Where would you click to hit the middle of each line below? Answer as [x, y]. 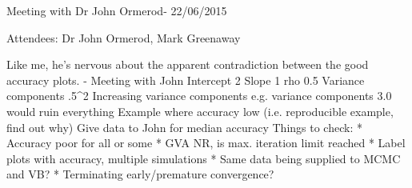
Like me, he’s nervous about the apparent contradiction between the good [188, 64]
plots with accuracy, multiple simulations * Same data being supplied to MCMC [204, 158]
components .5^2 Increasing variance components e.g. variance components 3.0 [199, 96]
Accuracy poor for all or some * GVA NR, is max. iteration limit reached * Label [206, 143]
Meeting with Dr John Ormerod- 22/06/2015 [117, 10]
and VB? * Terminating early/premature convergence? [140, 174]
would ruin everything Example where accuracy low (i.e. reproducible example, [200, 111]
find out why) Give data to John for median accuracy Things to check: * [184, 127]
